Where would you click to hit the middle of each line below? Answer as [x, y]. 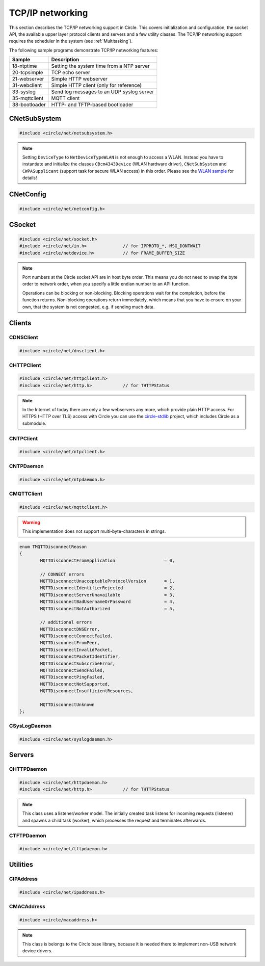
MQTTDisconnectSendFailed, [72, 670]
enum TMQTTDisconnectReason [53, 547]
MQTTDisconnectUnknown [67, 705]
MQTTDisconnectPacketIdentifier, [80, 657]
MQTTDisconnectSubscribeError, [78, 663]
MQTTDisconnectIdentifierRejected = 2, [107, 588]
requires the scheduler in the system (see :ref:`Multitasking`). [71, 41]
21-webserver [28, 79]
